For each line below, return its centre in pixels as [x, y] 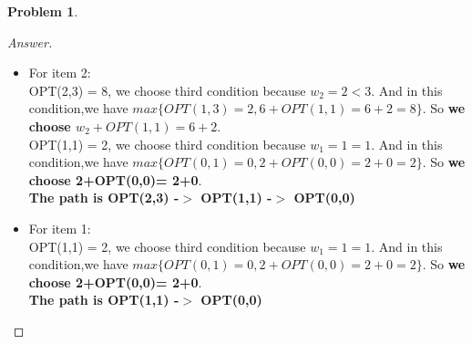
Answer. [30, 42]
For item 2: [60, 73]
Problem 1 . [43, 11]
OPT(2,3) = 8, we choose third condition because [167, 90]
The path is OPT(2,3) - [104, 198]
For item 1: [60, 228]
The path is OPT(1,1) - [104, 300]
